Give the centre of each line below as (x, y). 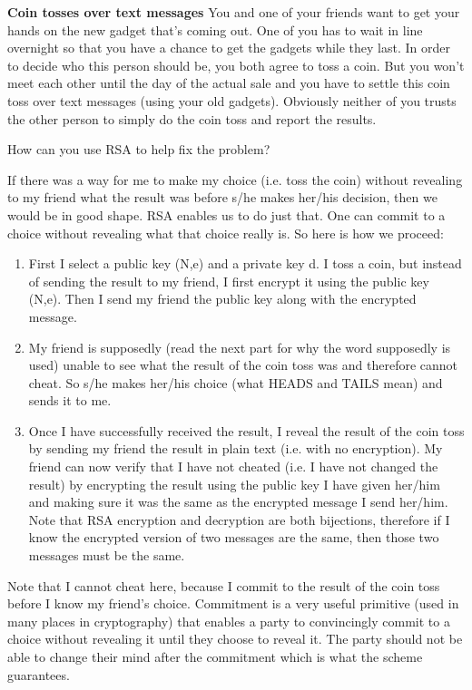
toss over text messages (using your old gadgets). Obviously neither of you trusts (232, 100)
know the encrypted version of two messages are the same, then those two (234, 537)
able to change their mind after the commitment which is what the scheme (215, 656)
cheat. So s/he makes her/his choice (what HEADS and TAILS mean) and (236, 382)
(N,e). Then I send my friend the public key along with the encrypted (222, 299)
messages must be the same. (107, 555)
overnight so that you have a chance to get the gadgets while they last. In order (229, 48)
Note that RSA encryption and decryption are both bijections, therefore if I (239, 519)
